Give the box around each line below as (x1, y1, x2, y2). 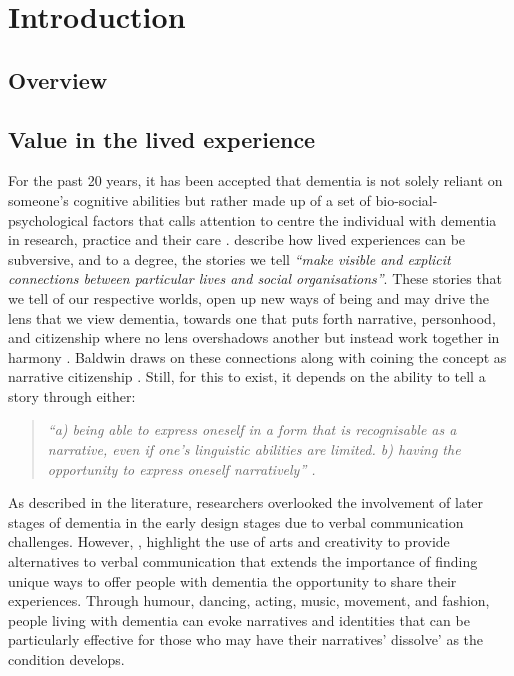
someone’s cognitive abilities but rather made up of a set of (8, 189, 371, 210)
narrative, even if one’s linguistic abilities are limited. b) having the (47, 439, 461, 460)
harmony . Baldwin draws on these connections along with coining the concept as (8, 346, 507, 367)
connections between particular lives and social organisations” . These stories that (8, 268, 503, 289)
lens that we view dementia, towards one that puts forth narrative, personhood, (8, 307, 496, 328)
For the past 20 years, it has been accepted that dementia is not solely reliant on (8, 170, 503, 191)
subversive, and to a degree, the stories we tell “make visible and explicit (8, 248, 451, 269)
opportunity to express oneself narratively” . (47, 458, 316, 479)
